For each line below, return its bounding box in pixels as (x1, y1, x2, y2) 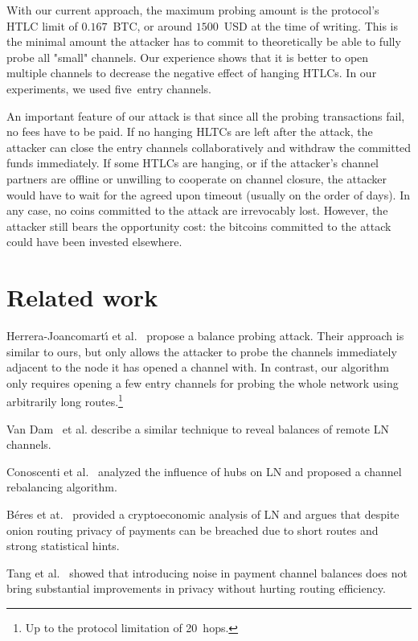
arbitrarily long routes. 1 (6, 391, 123, 410)
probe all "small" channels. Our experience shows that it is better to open (6, 48, 369, 65)
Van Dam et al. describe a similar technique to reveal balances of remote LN (6, 420, 389, 437)
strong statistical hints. (6, 537, 120, 554)
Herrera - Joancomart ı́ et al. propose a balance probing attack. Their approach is (6, 327, 404, 344)
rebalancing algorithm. (6, 479, 117, 495)
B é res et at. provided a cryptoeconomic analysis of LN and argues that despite (6, 506, 400, 523)
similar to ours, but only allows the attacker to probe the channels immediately (6, 343, 397, 360)
